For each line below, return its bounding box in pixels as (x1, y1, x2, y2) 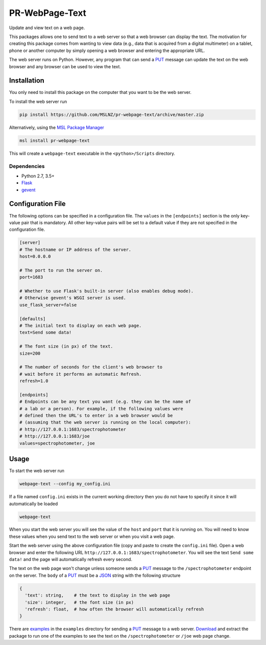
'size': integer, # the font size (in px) (25, 600, 134, 605)
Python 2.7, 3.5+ (21, 173, 55, 179)
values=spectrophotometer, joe (19, 440, 96, 446)
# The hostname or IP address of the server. (19, 247, 132, 252)
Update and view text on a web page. (9, 25, 85, 31)
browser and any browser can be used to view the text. (9, 63, 121, 69)
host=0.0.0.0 (19, 254, 51, 259)
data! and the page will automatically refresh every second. (9, 557, 133, 562)
